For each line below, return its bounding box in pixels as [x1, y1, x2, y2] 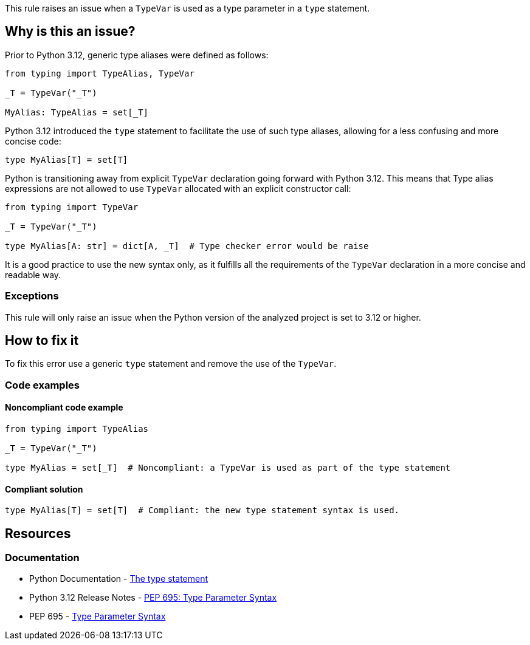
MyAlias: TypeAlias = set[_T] [5, 107, 149, 117]
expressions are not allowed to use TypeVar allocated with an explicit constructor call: [5, 183, 351, 194]
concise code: [5, 135, 61, 146]
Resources [5, 525, 71, 541]
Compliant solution [5, 483, 83, 494]
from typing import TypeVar [5, 202, 139, 212]
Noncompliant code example [5, 402, 123, 413]
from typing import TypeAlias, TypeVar [5, 68, 194, 78]
